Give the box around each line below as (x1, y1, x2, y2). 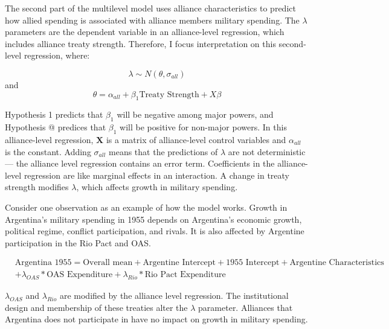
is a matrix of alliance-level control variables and (106, 133, 286, 145)
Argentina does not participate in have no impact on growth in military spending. (5, 313, 308, 325)
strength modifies (5, 180, 69, 193)
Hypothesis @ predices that (5, 121, 106, 133)
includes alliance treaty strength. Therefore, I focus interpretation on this (5, 37, 276, 50)
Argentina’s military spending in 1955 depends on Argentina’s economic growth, (5, 212, 302, 225)
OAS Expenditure (47, 270, 113, 279)
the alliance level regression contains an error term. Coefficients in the (16, 157, 275, 170)
